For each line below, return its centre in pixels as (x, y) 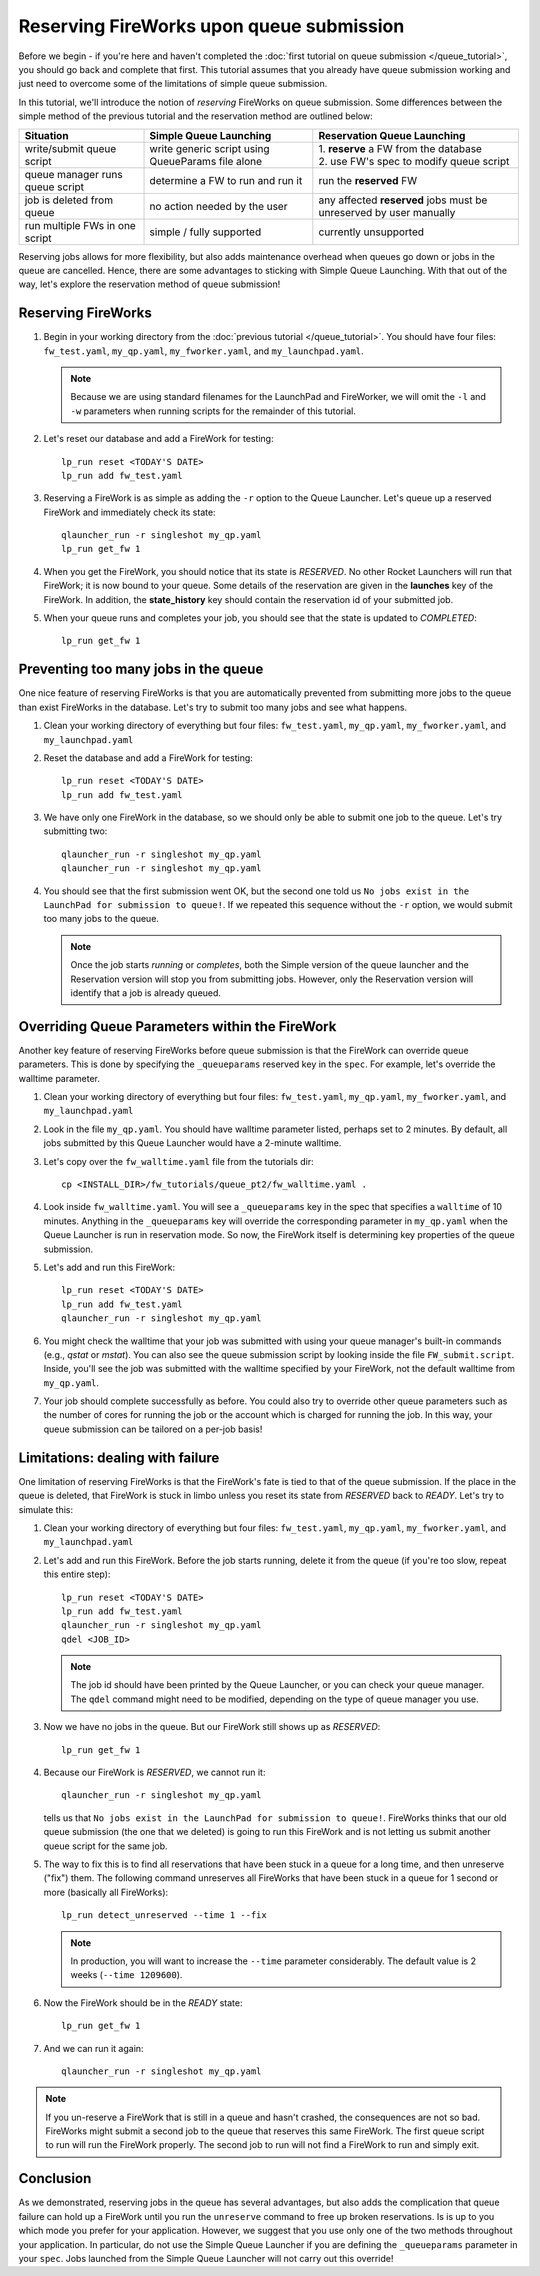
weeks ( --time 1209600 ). (126, 1975)
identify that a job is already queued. (146, 992)
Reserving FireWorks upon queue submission (211, 26)
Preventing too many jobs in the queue (141, 669)
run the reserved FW (368, 180)
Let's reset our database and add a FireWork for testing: (158, 439)
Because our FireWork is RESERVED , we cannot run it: (154, 1772)
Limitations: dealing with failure (119, 1457)
